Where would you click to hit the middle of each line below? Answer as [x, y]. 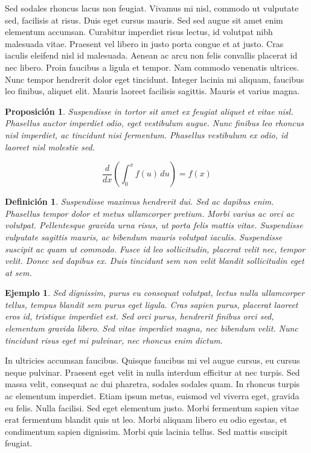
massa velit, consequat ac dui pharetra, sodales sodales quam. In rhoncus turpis [152, 384]
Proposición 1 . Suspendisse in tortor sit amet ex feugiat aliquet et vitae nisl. [149, 111]
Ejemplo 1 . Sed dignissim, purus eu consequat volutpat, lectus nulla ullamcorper [155, 293]
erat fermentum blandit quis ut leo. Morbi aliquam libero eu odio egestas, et [146, 419]
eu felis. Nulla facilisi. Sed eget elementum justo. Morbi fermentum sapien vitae [152, 407]
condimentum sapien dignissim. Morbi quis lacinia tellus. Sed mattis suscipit [146, 431]
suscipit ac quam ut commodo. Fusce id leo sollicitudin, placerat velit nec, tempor [155, 249]
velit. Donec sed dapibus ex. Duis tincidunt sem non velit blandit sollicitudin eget [155, 261]
